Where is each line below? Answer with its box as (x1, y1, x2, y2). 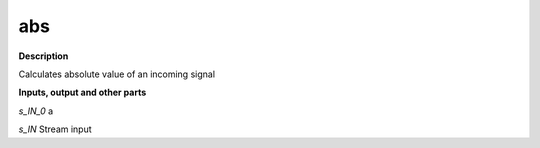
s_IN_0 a (18, 105, 54, 117)
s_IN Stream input (18, 123, 92, 135)
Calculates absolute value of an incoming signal (18, 68, 215, 80)
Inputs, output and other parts (18, 86, 147, 99)
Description (18, 50, 69, 62)
